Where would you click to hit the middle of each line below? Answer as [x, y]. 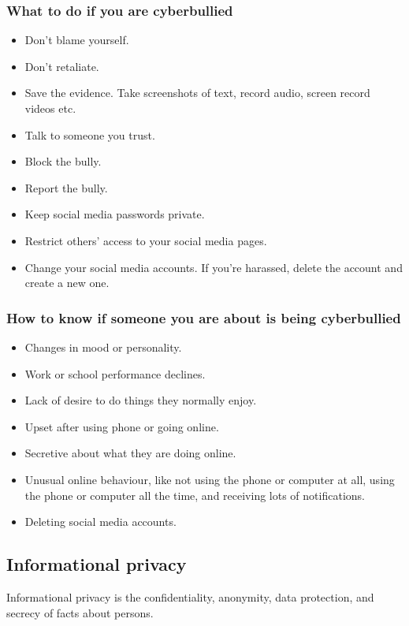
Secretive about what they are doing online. [130, 453]
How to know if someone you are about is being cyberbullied [204, 317]
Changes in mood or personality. [103, 347]
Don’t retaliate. [62, 66]
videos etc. [50, 108]
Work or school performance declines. [115, 373]
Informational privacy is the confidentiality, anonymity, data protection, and [190, 596]
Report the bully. [66, 187]
